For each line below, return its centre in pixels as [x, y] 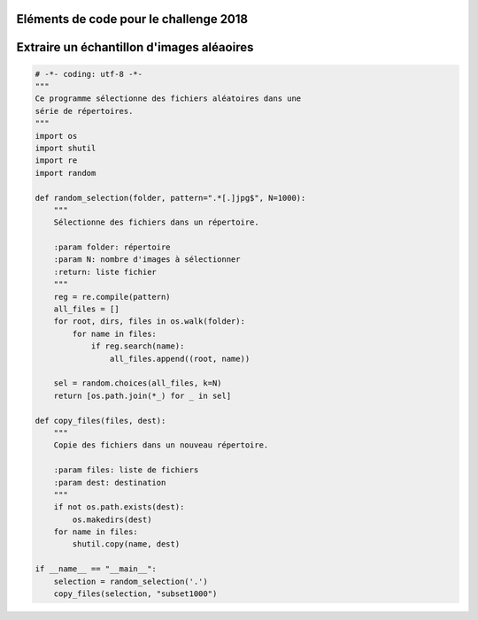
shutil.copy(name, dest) [126, 544]
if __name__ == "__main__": [96, 569]
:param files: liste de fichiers [126, 470]
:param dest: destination [110, 482]
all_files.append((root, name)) [180, 359]
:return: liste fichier [105, 272]
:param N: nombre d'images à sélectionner [147, 260]
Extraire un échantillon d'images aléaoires [135, 47]
